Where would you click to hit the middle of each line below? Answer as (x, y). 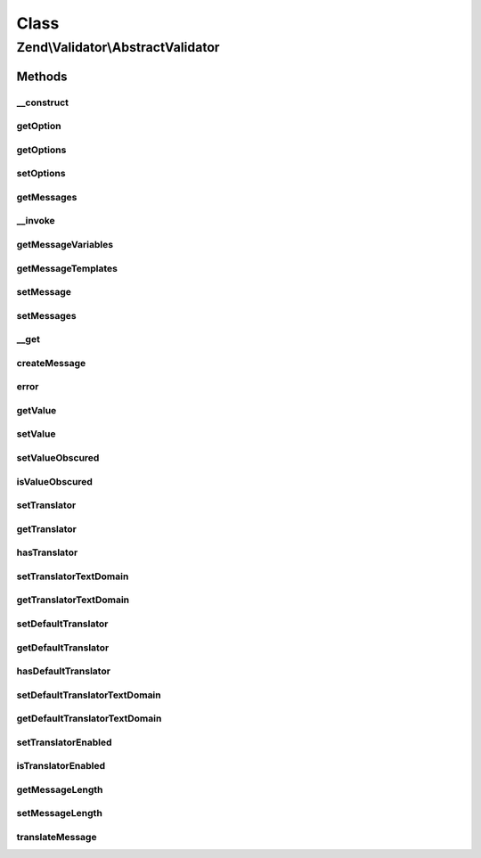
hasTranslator (47, 552)
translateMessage (57, 838)
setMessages (46, 315)
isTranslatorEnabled (61, 766)
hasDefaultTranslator (64, 671)
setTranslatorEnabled (64, 742)
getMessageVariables (65, 244)
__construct (43, 102)
